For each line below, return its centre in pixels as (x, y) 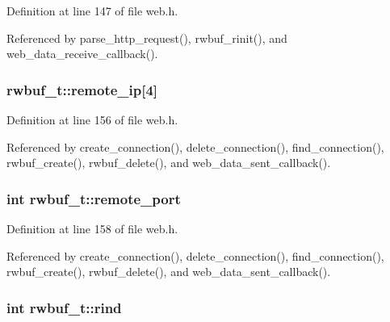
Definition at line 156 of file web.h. (92, 119)
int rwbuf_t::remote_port (94, 198)
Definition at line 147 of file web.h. (92, 10)
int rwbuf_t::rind (64, 307)
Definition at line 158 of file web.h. (92, 228)
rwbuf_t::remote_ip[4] (82, 89)
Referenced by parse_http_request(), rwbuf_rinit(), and (147, 38)
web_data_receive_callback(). (82, 54)
